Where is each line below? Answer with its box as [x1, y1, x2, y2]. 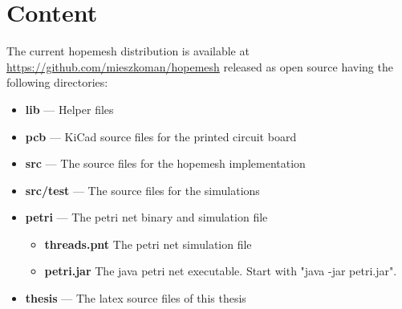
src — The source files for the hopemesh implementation [25, 155, 306, 172]
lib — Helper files [25, 100, 114, 117]
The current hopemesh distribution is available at [6, 43, 250, 59]
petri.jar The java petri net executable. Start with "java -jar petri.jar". [44, 262, 397, 279]
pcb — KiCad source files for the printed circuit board [25, 128, 297, 144]
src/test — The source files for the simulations [25, 181, 260, 198]
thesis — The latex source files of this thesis [25, 290, 246, 307]
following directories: [6, 74, 108, 91]
